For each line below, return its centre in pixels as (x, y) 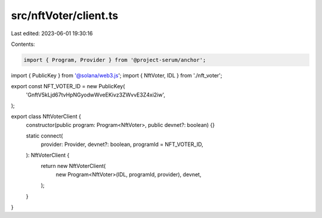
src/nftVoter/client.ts (65, 15)
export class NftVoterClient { (46, 117)
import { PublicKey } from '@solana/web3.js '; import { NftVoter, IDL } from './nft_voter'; (117, 75)
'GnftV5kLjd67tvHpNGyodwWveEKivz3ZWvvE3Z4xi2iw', (96, 95)
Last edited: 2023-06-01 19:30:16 (52, 33)
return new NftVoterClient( (73, 166)
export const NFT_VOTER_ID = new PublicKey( (68, 86)
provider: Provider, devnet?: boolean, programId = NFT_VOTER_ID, (122, 144)
